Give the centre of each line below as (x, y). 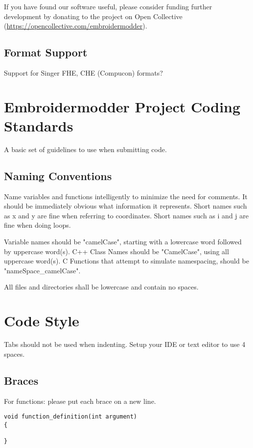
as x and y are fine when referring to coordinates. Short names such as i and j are (126, 215)
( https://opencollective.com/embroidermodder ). (76, 26)
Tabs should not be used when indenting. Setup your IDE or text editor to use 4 (125, 344)
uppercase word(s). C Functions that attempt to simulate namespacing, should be (126, 261)
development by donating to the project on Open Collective (93, 16)
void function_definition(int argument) (71, 417)
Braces (21, 380)
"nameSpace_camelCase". (42, 270)
